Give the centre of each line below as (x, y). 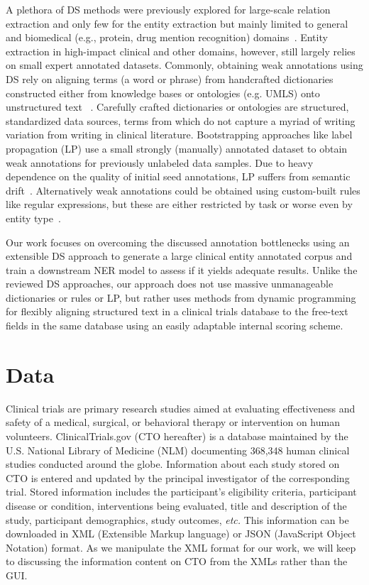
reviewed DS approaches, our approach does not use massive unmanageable (170, 284)
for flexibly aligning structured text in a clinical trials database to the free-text (177, 311)
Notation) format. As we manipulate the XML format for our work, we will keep (181, 547)
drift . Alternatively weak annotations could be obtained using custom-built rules (183, 190)
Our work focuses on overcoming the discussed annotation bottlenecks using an (178, 242)
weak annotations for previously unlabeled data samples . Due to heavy (160, 162)
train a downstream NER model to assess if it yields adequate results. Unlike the (182, 269)
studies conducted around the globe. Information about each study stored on (173, 464)
